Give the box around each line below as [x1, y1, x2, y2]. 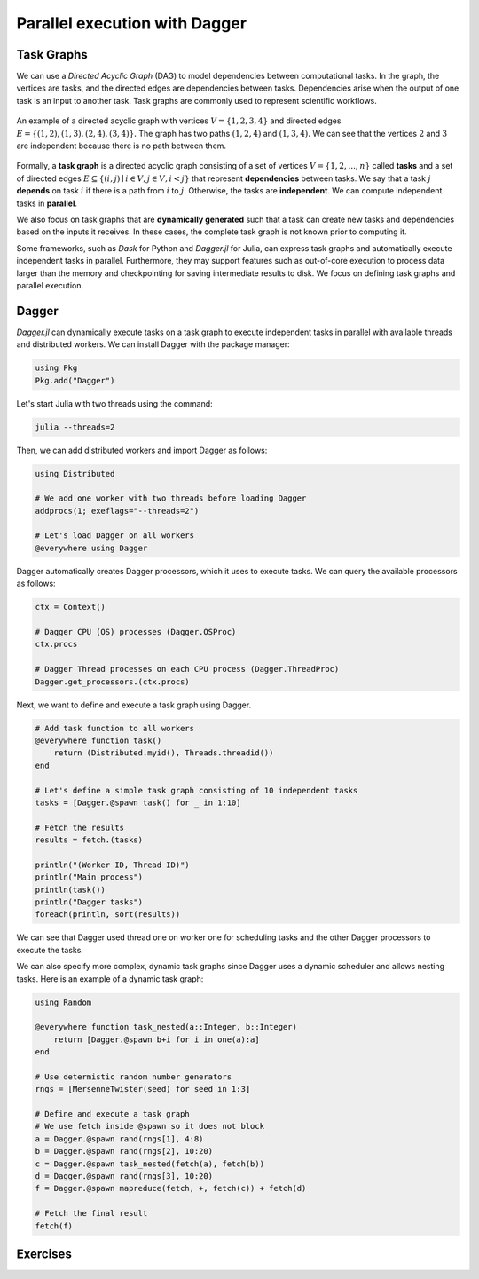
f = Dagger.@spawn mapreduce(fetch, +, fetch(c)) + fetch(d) [35, 1183, 307, 1194]
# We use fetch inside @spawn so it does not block [35, 1121, 265, 1132]
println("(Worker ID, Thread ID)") [35, 859, 190, 870]
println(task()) [35, 884, 106, 895]
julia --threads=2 [35, 422, 115, 432]
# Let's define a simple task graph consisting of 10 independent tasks [35, 786, 358, 795]
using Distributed [35, 469, 115, 478]
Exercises [16, 1246, 73, 1261]
